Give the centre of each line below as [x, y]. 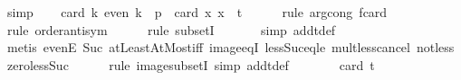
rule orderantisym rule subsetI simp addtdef [171, 29]
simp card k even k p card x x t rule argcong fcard [197, 12]
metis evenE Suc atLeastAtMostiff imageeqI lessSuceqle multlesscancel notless [230, 47]
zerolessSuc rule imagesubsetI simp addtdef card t [191, 64]
